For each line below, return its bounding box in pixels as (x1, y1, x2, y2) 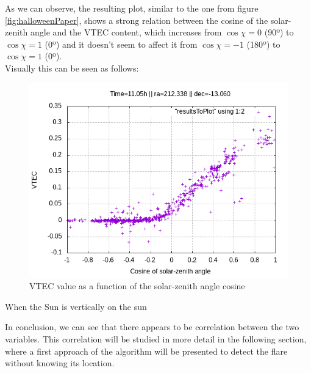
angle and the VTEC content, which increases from (30, 26, 222, 39)
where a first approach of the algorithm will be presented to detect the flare (5, 344, 288, 357)
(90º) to (264, 26, 294, 39)
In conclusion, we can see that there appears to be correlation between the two (5, 320, 299, 333)
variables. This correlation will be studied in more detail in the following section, (5, 332, 307, 345)
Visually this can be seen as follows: (5, 61, 139, 74)
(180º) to (246, 37, 281, 50)
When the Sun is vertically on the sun (5, 300, 147, 312)
